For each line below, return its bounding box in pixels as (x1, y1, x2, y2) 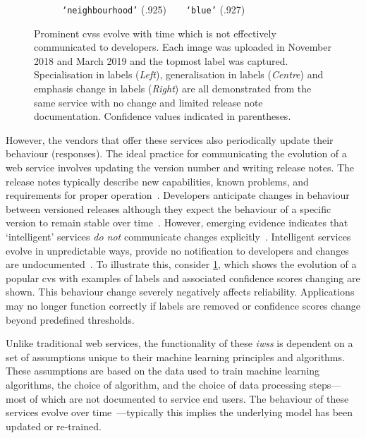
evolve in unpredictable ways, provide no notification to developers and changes (6, 243, 349, 257)
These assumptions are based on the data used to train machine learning (6, 363, 320, 378)
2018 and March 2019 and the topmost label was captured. (34, 53, 288, 68)
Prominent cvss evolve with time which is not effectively (34, 25, 276, 40)
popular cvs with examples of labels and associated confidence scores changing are (6, 270, 360, 285)
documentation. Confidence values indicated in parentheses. (34, 109, 291, 123)
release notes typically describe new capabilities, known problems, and (6, 174, 309, 188)
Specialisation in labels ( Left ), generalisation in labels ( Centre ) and (34, 67, 324, 82)
